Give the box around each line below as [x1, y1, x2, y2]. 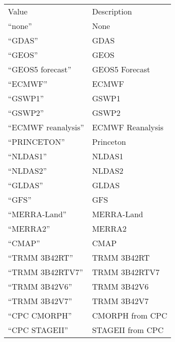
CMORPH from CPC [92, 310, 168, 321]
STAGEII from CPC [92, 324, 164, 336]
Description [92, 5, 132, 17]
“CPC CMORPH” [8, 310, 72, 321]
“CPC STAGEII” [8, 324, 68, 336]
